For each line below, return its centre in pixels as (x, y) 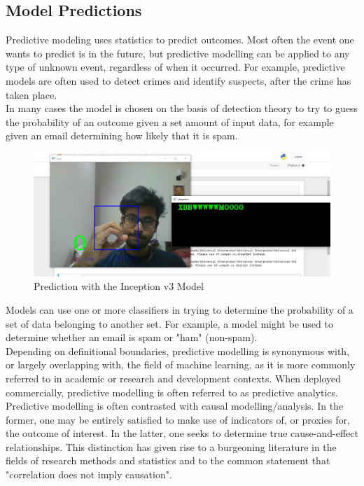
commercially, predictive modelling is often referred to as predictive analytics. (172, 392)
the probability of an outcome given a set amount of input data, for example (170, 121)
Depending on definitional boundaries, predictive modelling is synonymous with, (178, 350)
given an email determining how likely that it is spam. (122, 136)
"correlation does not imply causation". (89, 474)
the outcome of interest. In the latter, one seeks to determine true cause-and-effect (182, 433)
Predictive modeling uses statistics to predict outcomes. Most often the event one (180, 40)
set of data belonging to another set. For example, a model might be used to (169, 323)
